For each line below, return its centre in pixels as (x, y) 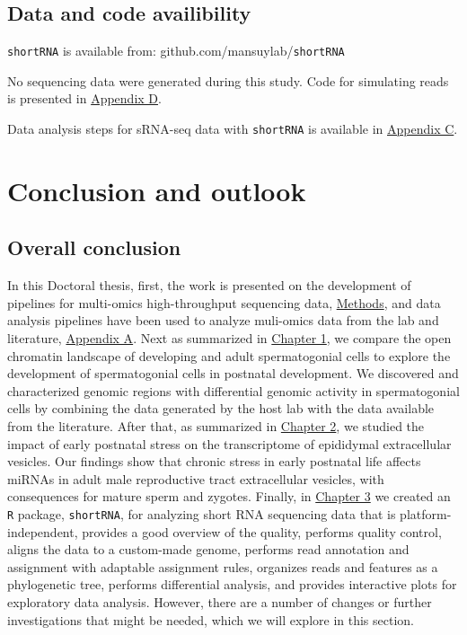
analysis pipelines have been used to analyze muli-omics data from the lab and (223, 320)
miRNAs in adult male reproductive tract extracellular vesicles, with (196, 478)
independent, (43, 531)
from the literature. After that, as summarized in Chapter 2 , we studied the (216, 426)
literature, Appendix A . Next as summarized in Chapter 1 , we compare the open (229, 338)
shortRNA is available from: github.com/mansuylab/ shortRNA (176, 51)
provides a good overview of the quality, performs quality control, (262, 531)
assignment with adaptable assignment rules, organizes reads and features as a (223, 566)
